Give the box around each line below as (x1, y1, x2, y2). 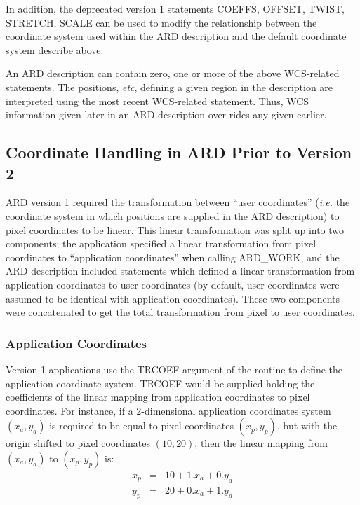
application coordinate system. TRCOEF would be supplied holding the (6, 375, 315, 390)
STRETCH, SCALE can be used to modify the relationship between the (6, 15, 317, 29)
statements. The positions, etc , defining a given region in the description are (6, 79, 333, 94)
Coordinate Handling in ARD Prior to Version (6, 141, 352, 163)
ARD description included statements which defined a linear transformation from (6, 263, 355, 278)
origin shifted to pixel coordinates (6, 436, 150, 450)
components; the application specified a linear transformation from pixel (6, 236, 316, 251)
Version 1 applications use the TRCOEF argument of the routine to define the (6, 361, 343, 376)
